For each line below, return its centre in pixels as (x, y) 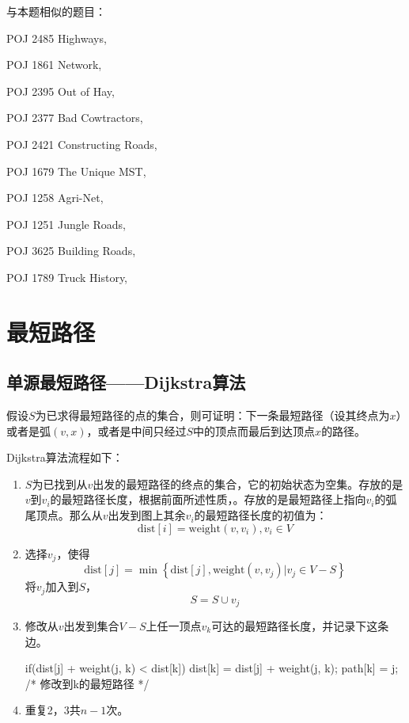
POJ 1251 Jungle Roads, (66, 224)
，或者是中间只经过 (136, 430)
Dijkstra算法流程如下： (65, 457)
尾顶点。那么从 (64, 515)
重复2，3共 (53, 710)
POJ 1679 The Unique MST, (76, 171)
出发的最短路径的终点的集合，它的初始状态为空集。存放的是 (248, 483)
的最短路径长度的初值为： (261, 515)
